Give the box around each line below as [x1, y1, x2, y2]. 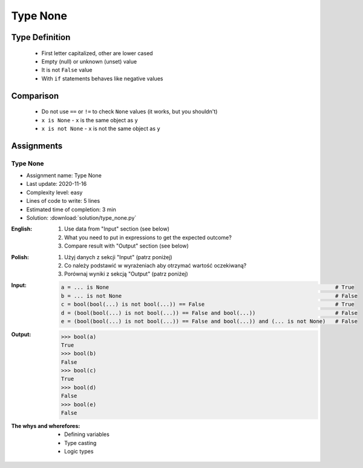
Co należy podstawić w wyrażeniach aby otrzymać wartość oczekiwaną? [64, 262, 247, 269]
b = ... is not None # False [60, 292, 358, 299]
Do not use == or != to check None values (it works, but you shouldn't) [41, 108, 218, 115]
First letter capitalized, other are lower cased [41, 49, 154, 57]
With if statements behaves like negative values [41, 74, 163, 82]
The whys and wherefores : [11, 423, 80, 429]
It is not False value [41, 67, 93, 74]
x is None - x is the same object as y [41, 116, 139, 124]
